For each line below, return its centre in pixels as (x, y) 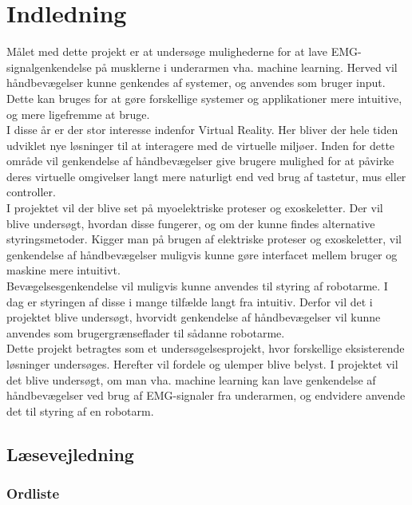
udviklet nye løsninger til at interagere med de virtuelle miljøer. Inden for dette (201, 145)
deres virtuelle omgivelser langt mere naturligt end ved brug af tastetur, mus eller (206, 176)
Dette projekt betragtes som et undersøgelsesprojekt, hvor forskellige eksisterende (206, 348)
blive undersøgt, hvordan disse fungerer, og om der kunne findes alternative (191, 223)
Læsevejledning (70, 454)
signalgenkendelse (49, 67)
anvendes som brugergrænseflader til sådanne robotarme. (146, 332)
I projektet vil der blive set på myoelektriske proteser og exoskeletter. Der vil (195, 208)
